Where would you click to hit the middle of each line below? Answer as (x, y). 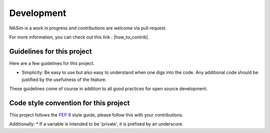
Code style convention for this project (69, 103)
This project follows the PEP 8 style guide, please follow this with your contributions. (96, 114)
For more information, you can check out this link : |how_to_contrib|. (79, 37)
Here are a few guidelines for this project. (52, 63)
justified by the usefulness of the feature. (64, 79)
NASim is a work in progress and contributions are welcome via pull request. (88, 28)
